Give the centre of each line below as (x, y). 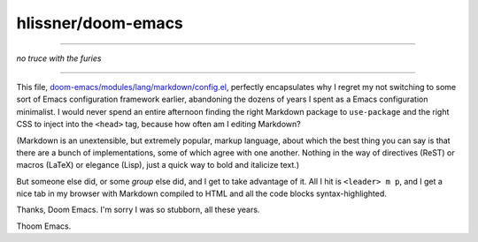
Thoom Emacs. (44, 226)
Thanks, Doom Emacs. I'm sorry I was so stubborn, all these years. (138, 210)
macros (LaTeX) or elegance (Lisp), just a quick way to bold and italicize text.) (158, 165)
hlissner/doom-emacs (100, 23)
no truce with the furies (59, 58)
